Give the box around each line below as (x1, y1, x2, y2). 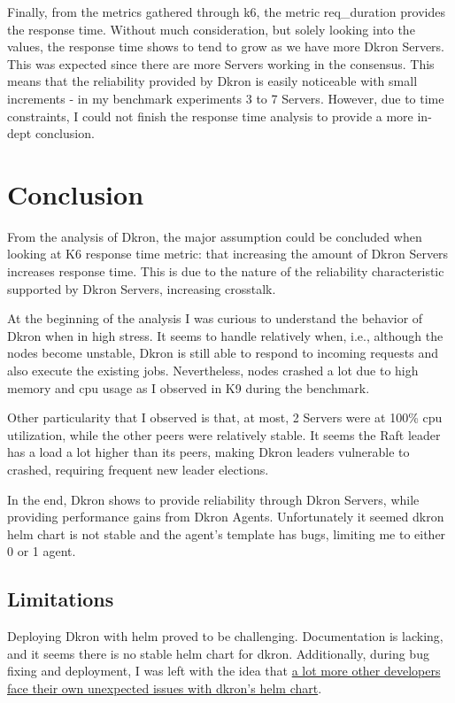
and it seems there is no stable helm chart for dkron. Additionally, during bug (7, 644, 429, 662)
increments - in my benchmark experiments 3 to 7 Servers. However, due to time (7, 89, 444, 107)
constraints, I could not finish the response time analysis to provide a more (7, 106, 413, 125)
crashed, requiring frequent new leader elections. (7, 460, 269, 478)
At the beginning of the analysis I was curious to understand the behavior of (7, 309, 423, 328)
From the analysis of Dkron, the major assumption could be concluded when (7, 227, 422, 245)
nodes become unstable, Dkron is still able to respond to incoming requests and (7, 344, 438, 362)
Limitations (7, 585, 114, 613)
